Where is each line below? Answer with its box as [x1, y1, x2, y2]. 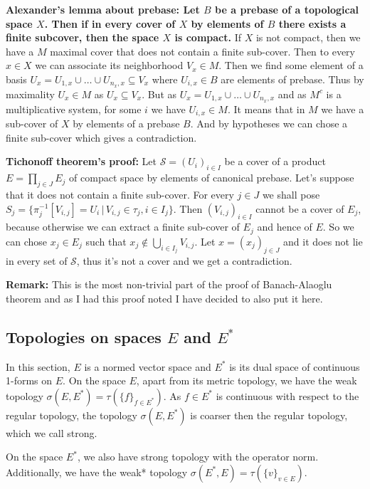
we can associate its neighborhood [35, 58, 184, 73]
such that [85, 233, 127, 248]
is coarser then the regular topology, [190, 407, 348, 422]
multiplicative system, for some [6, 101, 142, 116]
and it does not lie [283, 233, 363, 248]
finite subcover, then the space [6, 30, 159, 45]
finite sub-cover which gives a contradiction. [6, 130, 197, 144]
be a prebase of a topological [215, 2, 359, 16]
